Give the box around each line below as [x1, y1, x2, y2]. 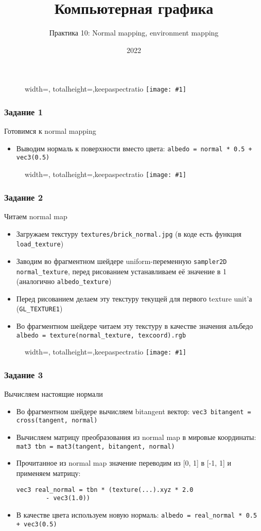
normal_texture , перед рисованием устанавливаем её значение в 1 [16, 265, 227, 276]
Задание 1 [4, 105, 43, 118]
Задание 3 [4, 368, 43, 381]
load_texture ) [16, 238, 64, 249]
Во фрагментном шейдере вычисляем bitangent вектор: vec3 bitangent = [16, 405, 251, 416]
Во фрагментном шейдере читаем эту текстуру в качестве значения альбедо [16, 321, 253, 331]
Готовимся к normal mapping [4, 126, 96, 136]
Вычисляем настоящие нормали [4, 388, 103, 399]
